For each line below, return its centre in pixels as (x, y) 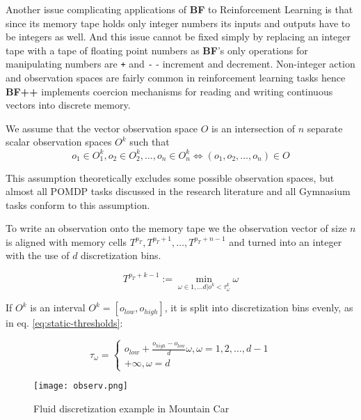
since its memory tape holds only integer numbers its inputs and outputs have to (178, 23)
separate (325, 128)
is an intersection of (254, 128)
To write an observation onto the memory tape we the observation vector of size (176, 228)
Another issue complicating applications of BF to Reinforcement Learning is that (179, 9)
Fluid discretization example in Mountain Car (131, 408)
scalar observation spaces (59, 142)
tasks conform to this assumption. (78, 204)
